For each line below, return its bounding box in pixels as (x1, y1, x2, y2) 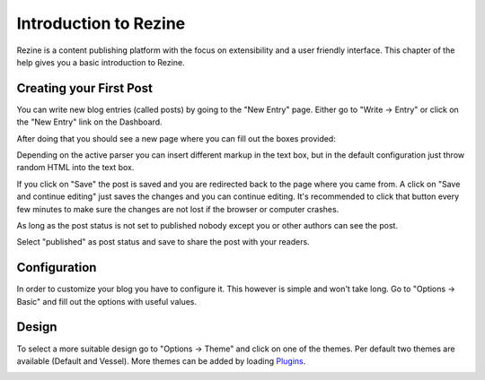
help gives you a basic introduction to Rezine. (16, 56, 185, 67)
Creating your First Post (16, 81, 153, 96)
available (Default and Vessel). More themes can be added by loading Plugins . (16, 355, 306, 367)
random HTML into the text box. (16, 162, 135, 173)
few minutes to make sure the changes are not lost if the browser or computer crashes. (16, 203, 339, 214)
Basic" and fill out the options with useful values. (16, 296, 198, 307)
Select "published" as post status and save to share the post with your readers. (16, 237, 310, 247)
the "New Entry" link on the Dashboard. (16, 117, 163, 127)
